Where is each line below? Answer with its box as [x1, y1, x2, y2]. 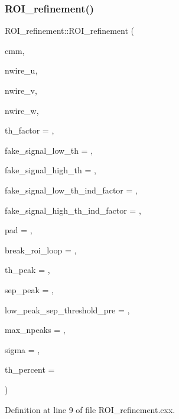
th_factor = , [5, 124, 54, 137]
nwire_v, [5, 84, 37, 96]
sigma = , [5, 343, 40, 355]
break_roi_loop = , [5, 243, 77, 256]
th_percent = [5, 363, 55, 376]
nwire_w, [5, 104, 39, 116]
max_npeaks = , [5, 323, 66, 336]
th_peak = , [5, 264, 50, 276]
